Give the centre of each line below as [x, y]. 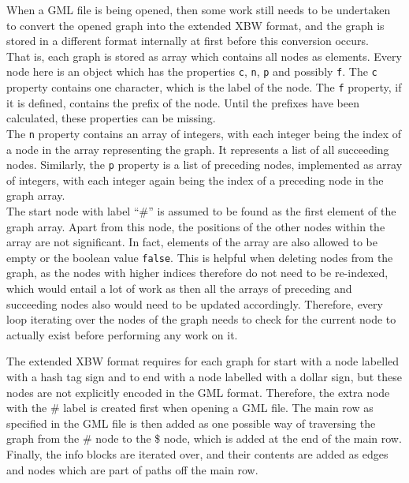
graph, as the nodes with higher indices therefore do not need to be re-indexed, [197, 273]
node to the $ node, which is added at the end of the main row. [249, 438]
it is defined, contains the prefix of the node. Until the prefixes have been [183, 102]
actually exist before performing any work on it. [122, 334]
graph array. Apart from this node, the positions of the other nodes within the [196, 226]
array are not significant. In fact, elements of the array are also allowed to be [192, 242]
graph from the [43, 438]
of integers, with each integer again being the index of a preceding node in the [195, 180]
